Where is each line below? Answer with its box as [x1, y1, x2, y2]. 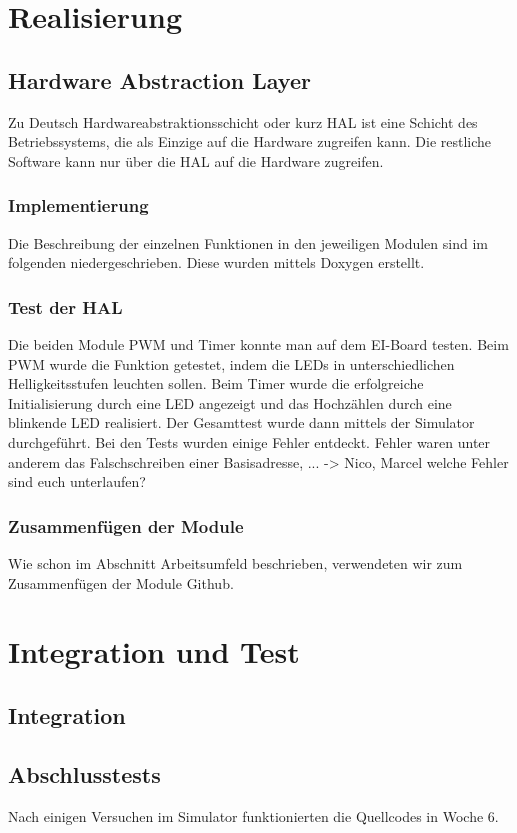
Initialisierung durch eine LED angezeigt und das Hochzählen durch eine [8, 392, 452, 413]
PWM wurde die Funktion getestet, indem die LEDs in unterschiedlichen [8, 353, 455, 374]
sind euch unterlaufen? [8, 471, 146, 492]
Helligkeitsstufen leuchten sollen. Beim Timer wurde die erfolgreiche [8, 373, 424, 394]
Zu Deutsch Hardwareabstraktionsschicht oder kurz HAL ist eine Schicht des [8, 111, 478, 132]
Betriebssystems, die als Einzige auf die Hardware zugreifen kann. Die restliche [8, 131, 492, 152]
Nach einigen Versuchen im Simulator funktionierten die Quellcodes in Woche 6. [8, 805, 499, 826]
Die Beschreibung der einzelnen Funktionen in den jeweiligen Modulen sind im [8, 232, 488, 253]
